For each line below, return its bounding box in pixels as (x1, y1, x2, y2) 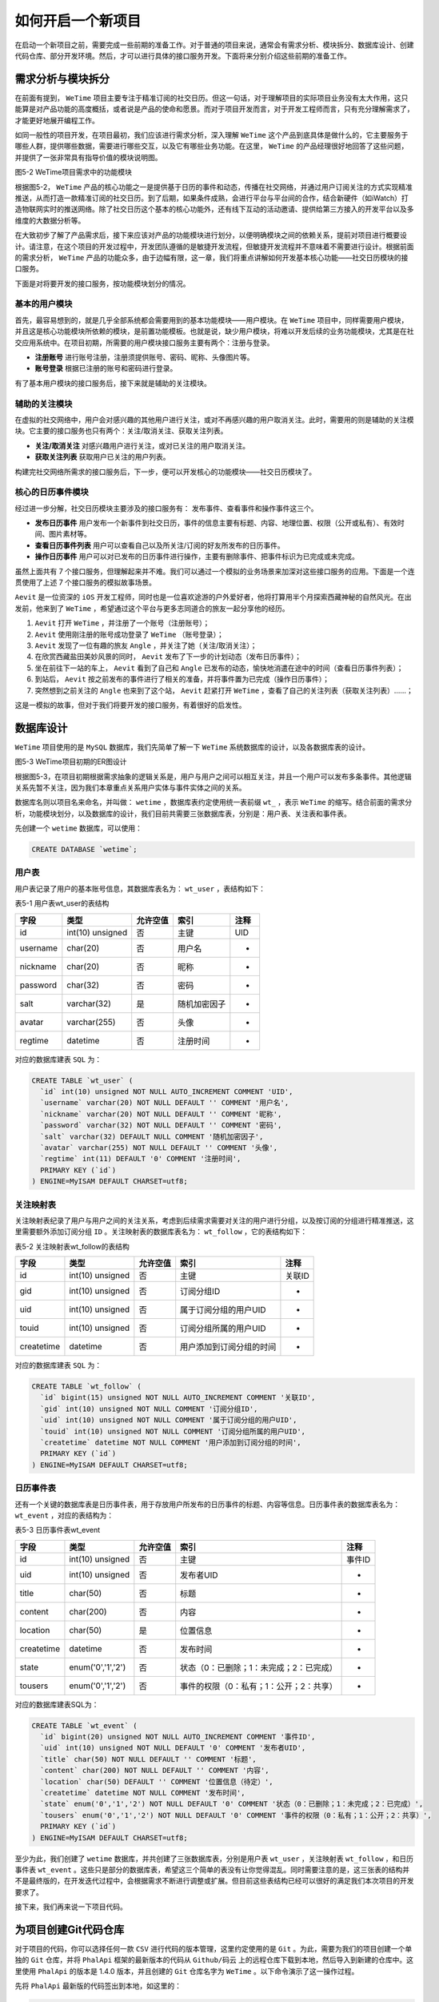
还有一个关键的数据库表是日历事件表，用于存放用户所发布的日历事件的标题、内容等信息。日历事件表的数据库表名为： (14, 1499, 400, 1509)
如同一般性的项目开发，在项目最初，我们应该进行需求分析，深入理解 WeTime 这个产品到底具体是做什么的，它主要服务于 (14, 131, 409, 140)
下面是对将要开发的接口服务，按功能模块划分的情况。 (14, 279, 190, 288)
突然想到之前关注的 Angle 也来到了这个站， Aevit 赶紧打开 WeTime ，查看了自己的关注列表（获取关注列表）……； (34, 685, 413, 695)
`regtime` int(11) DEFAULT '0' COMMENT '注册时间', (40, 1154, 241, 1164)
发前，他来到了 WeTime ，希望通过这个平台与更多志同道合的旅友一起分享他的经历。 (14, 603, 289, 613)
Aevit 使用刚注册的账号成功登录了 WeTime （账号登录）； (34, 629, 224, 639)
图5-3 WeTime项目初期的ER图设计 (14, 757, 127, 766)
